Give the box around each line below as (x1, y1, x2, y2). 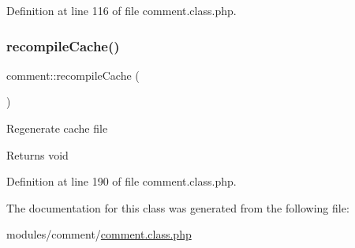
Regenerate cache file (6, 120, 108, 136)
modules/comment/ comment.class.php (6, 226, 192, 242)
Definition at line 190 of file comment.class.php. (6, 173, 237, 190)
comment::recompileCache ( (6, 66, 140, 83)
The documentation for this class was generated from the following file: (6, 199, 349, 216)
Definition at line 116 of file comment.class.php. (6, 2, 237, 18)
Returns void (6, 146, 69, 163)
